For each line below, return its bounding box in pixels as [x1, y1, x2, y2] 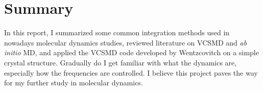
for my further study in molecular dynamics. [4, 77, 143, 88]
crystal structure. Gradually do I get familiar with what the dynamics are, [4, 57, 237, 67]
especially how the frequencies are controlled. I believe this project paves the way [4, 67, 258, 78]
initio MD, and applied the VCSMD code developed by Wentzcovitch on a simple [4, 47, 259, 58]
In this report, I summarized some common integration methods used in [4, 27, 230, 38]
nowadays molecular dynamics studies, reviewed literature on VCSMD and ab [4, 37, 247, 48]
